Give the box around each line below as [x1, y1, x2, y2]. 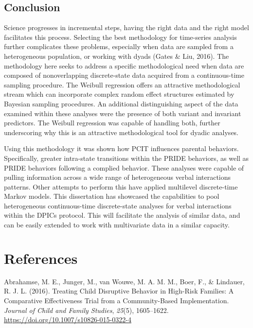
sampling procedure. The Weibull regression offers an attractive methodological [4, 79, 240, 89]
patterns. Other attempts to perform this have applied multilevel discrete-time [4, 181, 238, 191]
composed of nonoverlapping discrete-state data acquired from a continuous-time [4, 70, 244, 80]
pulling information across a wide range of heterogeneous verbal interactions [4, 172, 231, 182]
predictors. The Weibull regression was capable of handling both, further [4, 118, 220, 128]
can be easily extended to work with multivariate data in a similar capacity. [4, 220, 230, 230]
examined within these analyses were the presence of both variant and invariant [4, 108, 241, 118]
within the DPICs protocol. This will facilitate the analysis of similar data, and [4, 210, 240, 220]
